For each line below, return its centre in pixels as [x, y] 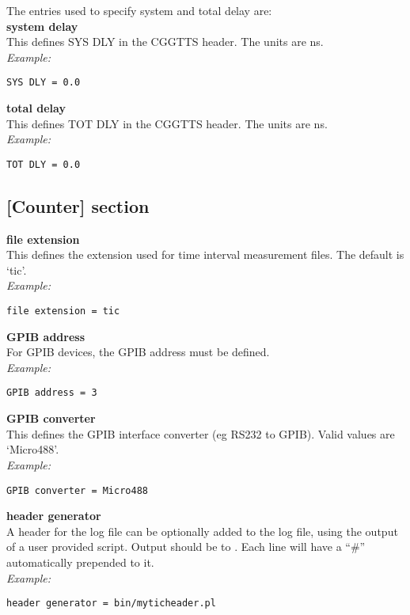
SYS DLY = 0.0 [44, 83]
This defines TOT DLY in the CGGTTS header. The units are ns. [167, 123]
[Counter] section [78, 205]
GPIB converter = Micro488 [77, 490]
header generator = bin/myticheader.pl [111, 604]
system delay [42, 26]
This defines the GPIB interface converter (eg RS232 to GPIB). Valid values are [201, 433]
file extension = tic [63, 311]
